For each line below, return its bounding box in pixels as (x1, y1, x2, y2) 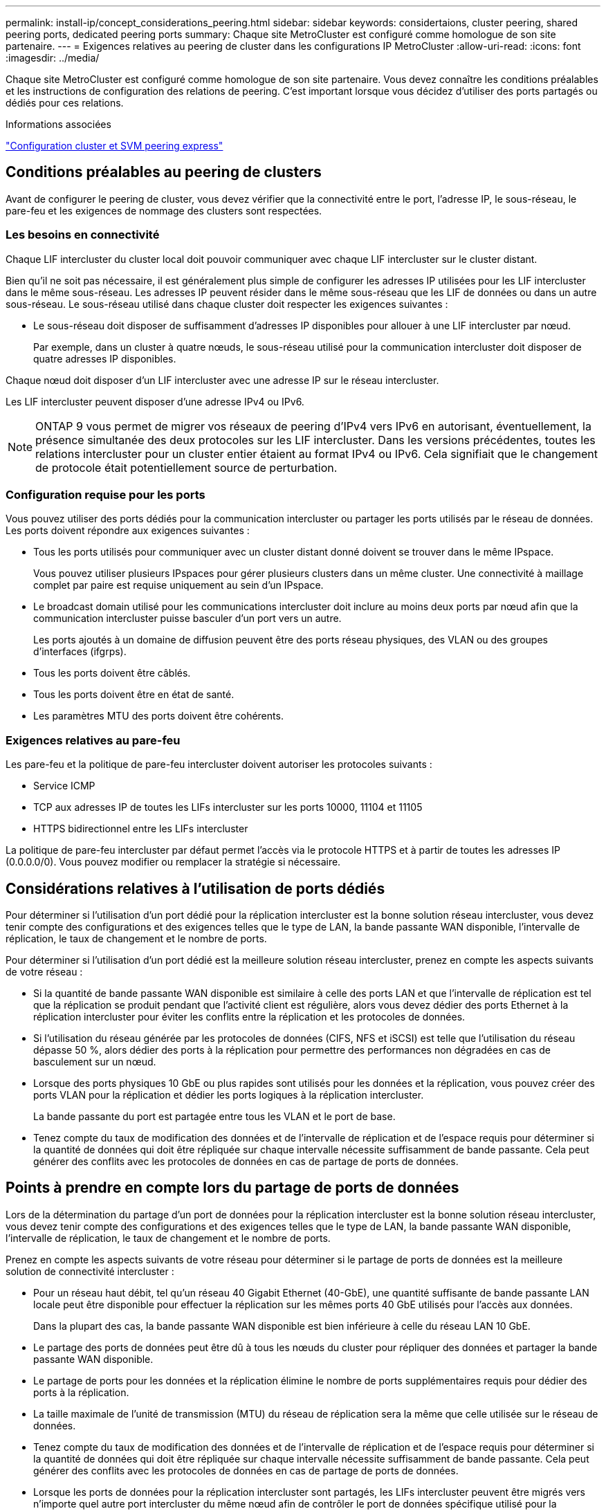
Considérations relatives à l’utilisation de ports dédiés (6, 879, 385, 897)
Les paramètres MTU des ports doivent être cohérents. (33, 710, 284, 722)
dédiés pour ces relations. (6, 97, 124, 109)
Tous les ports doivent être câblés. (33, 667, 191, 679)
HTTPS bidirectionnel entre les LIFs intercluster (33, 823, 248, 835)
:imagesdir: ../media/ (6, 52, 100, 64)
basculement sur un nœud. (33, 1055, 156, 1068)
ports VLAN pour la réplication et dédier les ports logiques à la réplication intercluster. (33, 1088, 424, 1101)
